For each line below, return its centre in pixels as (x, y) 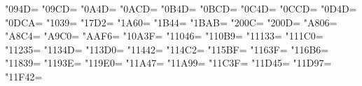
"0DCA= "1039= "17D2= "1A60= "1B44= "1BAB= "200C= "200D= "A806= (171, 22)
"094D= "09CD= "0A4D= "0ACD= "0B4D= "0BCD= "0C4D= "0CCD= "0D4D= (181, 8)
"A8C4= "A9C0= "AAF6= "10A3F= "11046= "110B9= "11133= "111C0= (164, 36)
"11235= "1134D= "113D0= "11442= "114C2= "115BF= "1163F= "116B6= (167, 49)
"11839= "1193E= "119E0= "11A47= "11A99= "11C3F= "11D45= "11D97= (168, 63)
